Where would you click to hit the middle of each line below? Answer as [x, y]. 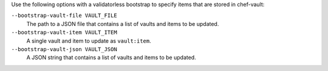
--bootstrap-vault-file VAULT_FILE [64, 16]
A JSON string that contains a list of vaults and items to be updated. [111, 58]
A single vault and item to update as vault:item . [89, 41]
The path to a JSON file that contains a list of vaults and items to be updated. [123, 23]
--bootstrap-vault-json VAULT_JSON [64, 49]
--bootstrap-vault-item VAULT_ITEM [64, 32]
